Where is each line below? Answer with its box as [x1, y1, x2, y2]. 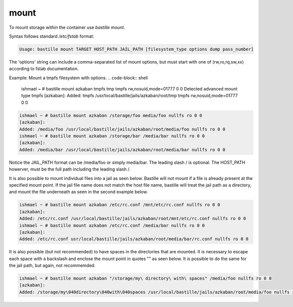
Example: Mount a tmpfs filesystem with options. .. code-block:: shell [9, 75, 148, 81]
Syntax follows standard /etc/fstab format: [9, 33, 95, 39]
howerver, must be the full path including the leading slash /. [9, 166, 131, 172]
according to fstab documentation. [9, 66, 79, 72]
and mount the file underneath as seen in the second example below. [9, 189, 148, 195]
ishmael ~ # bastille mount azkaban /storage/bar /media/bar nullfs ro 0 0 [19, 133, 205, 139]
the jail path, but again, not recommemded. [9, 263, 96, 268]
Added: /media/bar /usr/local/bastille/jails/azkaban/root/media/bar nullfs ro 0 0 [19, 147, 226, 153]
